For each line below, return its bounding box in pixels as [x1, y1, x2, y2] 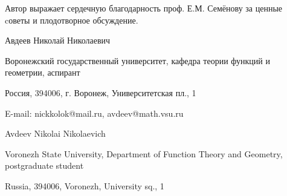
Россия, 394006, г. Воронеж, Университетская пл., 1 [5, 86, 196, 99]
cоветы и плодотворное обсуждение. [5, 13, 138, 26]
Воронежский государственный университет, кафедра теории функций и [5, 54, 270, 67]
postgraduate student [5, 159, 84, 172]
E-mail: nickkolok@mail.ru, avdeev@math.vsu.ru [5, 106, 184, 119]
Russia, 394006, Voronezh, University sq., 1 [5, 179, 164, 192]
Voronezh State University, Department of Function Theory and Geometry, [5, 147, 283, 160]
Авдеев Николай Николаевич [5, 34, 111, 47]
